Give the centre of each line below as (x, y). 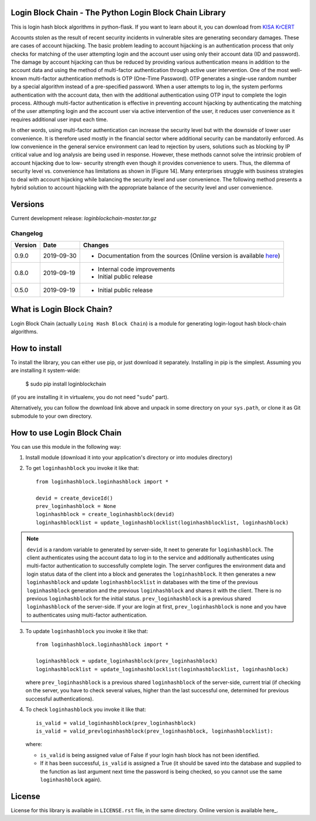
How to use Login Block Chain (66, 433)
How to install (36, 348)
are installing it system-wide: (46, 370)
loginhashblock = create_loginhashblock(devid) (105, 514)
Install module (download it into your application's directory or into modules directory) (129, 458)
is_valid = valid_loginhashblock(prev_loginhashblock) (116, 723)
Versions (28, 204)
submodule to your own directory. (52, 416)
